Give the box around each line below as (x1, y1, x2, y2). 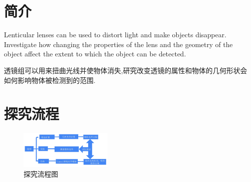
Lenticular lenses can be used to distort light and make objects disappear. (4, 29, 226, 40)
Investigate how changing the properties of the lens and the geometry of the (4, 39, 233, 49)
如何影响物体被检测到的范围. (4, 75, 95, 85)
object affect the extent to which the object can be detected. (4, 49, 186, 59)
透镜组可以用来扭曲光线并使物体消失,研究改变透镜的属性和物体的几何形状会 (4, 65, 247, 75)
